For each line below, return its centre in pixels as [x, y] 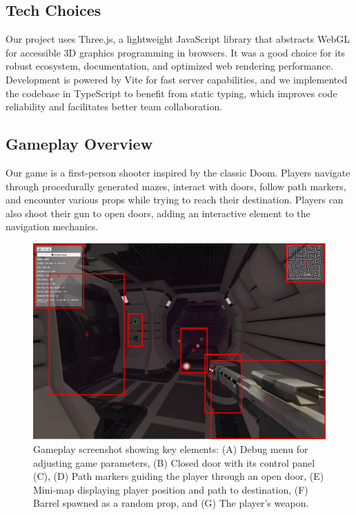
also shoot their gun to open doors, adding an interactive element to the [158, 213]
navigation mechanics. [52, 226]
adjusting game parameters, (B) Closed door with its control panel [174, 462]
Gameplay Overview [79, 144]
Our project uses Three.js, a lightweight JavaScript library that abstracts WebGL [178, 39]
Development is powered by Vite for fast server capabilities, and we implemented [177, 79]
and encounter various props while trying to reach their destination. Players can [175, 200]
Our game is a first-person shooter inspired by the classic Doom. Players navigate [178, 172]
